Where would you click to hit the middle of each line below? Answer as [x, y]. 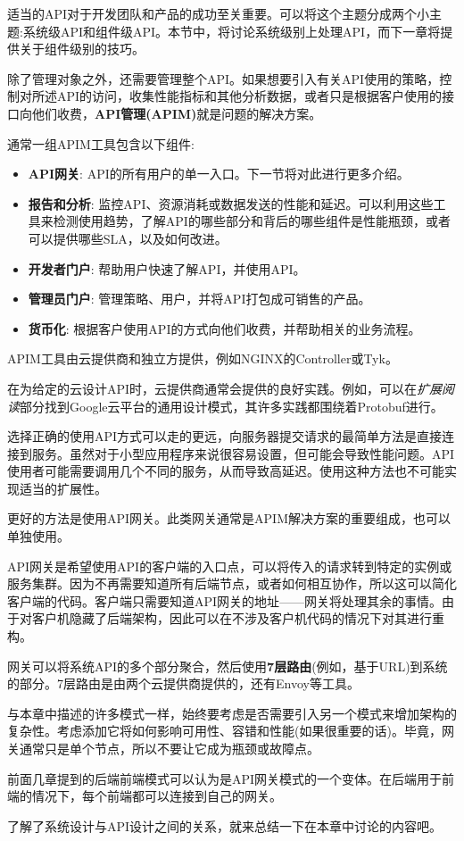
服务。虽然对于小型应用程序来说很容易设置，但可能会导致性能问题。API [243, 453]
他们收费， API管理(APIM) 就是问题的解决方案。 [177, 113]
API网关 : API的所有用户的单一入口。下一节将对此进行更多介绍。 [219, 174]
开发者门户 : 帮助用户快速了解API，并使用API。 [167, 268]
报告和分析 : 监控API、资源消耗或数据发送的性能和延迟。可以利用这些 [231, 203]
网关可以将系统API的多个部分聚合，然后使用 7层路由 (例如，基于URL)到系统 [228, 666]
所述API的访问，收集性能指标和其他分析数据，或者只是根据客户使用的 [237, 96]
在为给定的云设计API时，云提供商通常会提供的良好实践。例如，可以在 [212, 388]
